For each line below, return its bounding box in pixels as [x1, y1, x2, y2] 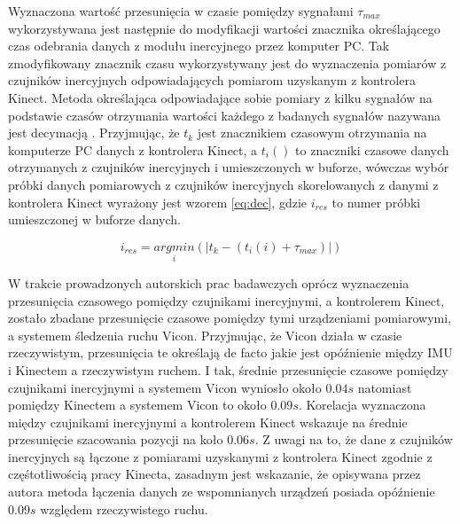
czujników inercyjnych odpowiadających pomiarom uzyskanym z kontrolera [8, 71, 416, 90]
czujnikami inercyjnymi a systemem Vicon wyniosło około [8, 378, 322, 396]
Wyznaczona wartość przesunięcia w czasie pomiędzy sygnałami [8, 2, 354, 20]
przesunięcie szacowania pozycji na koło [8, 430, 223, 449]
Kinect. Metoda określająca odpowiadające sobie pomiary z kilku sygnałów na [8, 88, 433, 106]
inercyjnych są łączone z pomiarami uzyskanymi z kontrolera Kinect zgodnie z [8, 447, 433, 465]
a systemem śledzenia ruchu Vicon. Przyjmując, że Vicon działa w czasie [8, 325, 402, 344]
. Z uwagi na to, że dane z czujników [254, 430, 453, 449]
